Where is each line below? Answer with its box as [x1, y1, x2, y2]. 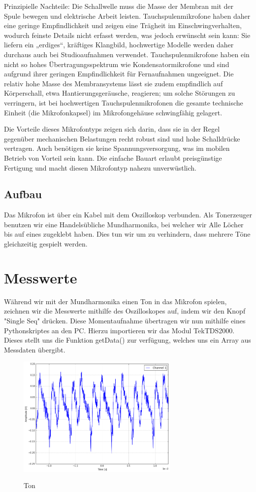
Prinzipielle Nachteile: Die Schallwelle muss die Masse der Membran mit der [4, 1, 233, 11]
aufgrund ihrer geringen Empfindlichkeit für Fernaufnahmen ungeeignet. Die [4, 69, 234, 79]
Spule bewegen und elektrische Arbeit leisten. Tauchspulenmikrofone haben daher [4, 10, 251, 21]
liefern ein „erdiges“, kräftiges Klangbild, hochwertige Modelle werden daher [4, 39, 234, 50]
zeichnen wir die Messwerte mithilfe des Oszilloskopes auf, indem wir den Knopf [4, 306, 246, 316]
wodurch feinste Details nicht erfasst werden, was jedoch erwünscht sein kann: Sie [4, 30, 251, 40]
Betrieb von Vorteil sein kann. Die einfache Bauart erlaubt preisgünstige [4, 152, 222, 163]
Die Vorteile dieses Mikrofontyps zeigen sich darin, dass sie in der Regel [4, 124, 220, 134]
